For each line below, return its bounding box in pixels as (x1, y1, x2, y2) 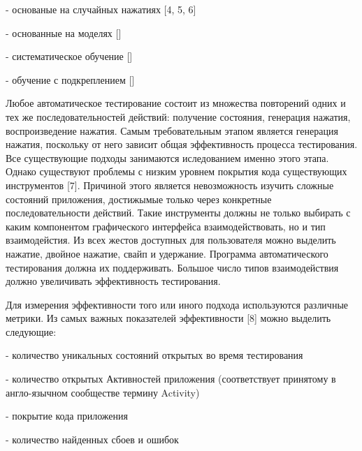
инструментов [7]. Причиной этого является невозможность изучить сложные (6, 177, 334, 192)
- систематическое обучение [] (6, 49, 133, 64)
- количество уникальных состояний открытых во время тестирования (6, 348, 303, 362)
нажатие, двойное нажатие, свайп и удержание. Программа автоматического (6, 246, 328, 260)
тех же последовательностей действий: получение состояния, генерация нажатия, (6, 109, 351, 124)
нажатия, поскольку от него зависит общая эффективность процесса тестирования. (6, 137, 358, 151)
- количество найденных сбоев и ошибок (6, 431, 179, 446)
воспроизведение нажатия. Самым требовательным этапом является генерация (6, 123, 338, 138)
